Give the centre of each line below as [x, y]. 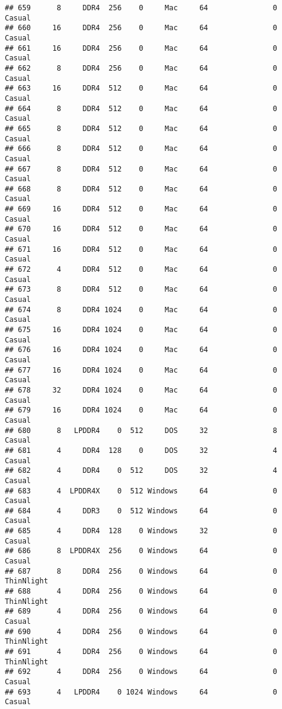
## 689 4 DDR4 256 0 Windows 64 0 [141, 611]
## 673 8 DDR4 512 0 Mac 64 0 [141, 290]
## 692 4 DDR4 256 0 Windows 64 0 [141, 672]
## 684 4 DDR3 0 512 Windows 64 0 [141, 511]
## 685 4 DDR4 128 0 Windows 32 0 [141, 531]
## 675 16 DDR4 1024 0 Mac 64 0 [141, 330]
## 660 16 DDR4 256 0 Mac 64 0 [141, 28]
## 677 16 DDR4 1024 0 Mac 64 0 [141, 370]
